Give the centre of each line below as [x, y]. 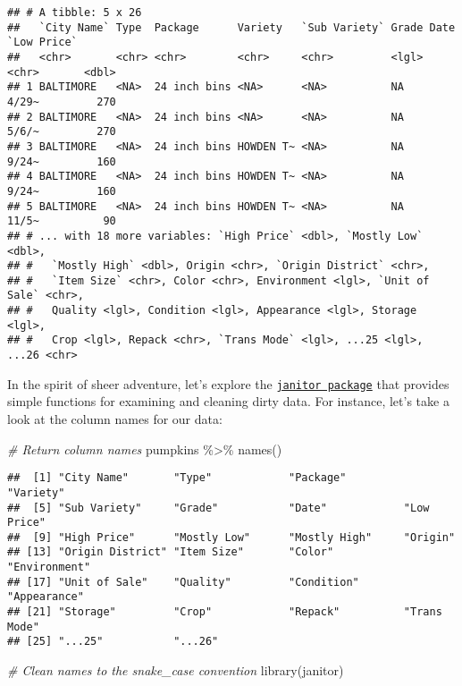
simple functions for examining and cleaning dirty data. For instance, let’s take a [228, 401]
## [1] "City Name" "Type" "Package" [177, 478]
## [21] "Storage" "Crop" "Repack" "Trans [225, 612]
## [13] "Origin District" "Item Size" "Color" [171, 552]
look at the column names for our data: [115, 419]
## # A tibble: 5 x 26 [75, 13]
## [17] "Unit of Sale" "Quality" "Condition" [183, 582]
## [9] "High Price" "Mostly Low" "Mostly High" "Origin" [231, 537]
